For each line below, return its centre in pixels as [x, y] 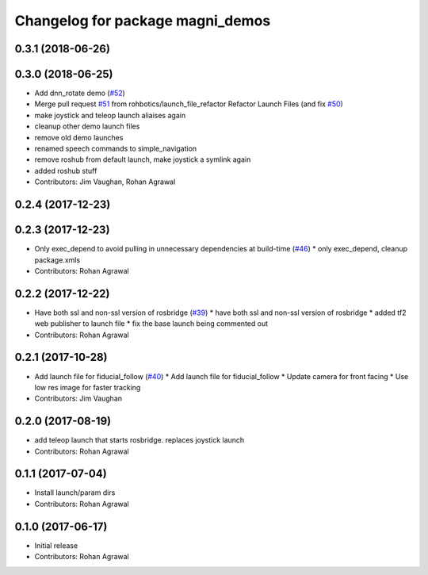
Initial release [56, 545]
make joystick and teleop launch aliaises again [110, 115]
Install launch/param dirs [75, 493]
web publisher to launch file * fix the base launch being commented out [151, 324]
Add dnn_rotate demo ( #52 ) [80, 93]
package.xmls [57, 260]
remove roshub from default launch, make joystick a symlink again [143, 159]
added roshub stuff [66, 171]
